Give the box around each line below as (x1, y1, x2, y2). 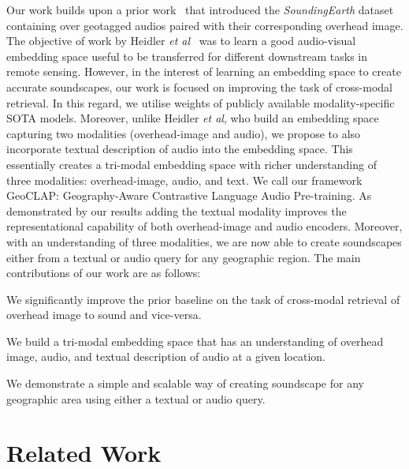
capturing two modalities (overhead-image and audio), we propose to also (6, 125, 361, 141)
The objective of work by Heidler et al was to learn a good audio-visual (6, 32, 356, 49)
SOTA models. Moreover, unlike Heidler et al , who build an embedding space (6, 110, 379, 126)
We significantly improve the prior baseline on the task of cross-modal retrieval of (6, 291, 400, 307)
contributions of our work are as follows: (6, 265, 201, 281)
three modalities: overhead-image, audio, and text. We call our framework (6, 171, 363, 188)
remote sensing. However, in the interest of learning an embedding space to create (6, 63, 401, 80)
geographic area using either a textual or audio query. (6, 390, 266, 407)
